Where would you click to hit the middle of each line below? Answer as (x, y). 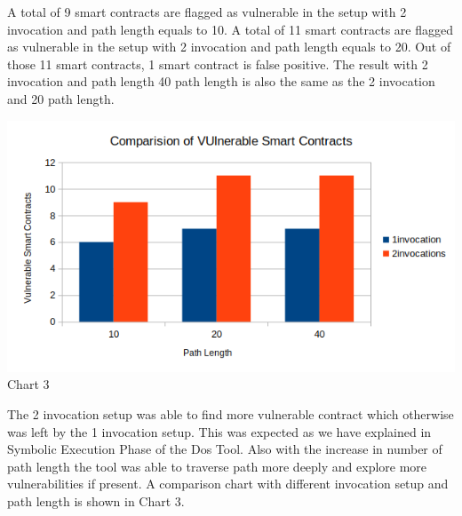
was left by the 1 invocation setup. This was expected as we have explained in (219, 431)
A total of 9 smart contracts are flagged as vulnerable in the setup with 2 (207, 12)
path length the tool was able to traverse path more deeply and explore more (217, 466)
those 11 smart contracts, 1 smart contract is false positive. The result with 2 (218, 64)
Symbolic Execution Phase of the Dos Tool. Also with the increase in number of (225, 449)
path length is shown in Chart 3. (96, 500)
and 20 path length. (61, 98)
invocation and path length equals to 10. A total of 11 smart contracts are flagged (231, 29)
